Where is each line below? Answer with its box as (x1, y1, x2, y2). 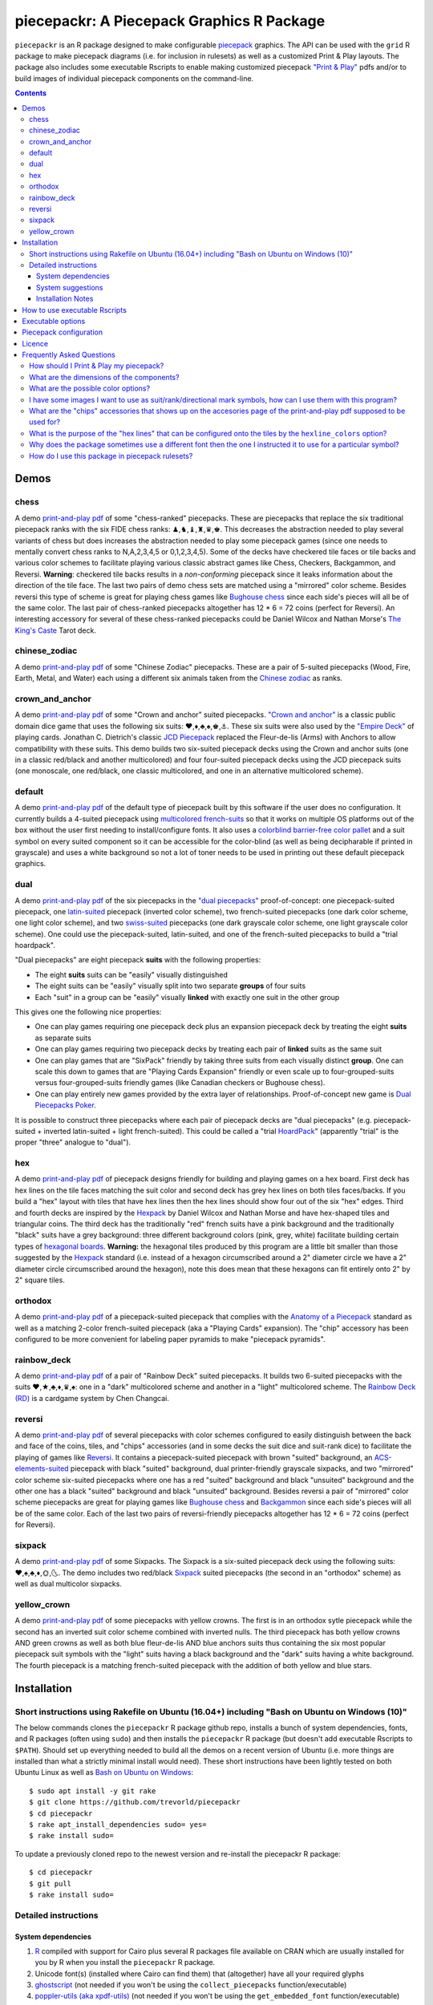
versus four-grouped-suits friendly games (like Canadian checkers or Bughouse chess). (34, 1078, 326, 1088)
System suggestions (36, 282, 103, 292)
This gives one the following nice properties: (14, 1007, 162, 1017)
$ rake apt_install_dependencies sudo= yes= (29, 1821, 208, 1829)
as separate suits (34, 1033, 91, 1043)
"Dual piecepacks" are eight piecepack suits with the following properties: (14, 955, 261, 965)
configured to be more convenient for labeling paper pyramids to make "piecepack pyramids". (14, 1334, 326, 1343)
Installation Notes (36, 294, 94, 304)
